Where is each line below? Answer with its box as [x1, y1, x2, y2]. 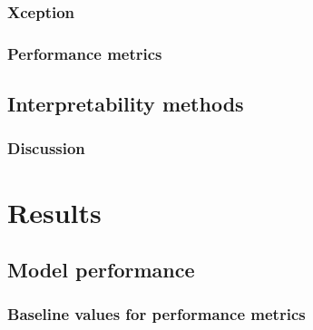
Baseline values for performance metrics [7, 303, 306, 325]
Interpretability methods [7, 90, 244, 118]
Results [7, 193, 102, 230]
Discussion [7, 137, 85, 160]
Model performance [7, 256, 195, 284]
